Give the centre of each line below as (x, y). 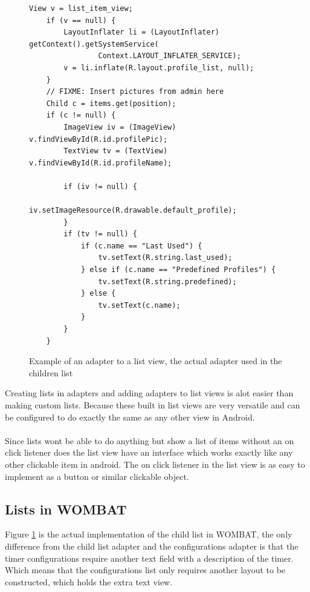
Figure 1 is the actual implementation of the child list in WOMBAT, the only (149, 534)
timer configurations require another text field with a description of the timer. (149, 558)
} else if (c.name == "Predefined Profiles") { (178, 270)
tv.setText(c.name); (139, 305)
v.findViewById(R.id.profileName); (101, 163)
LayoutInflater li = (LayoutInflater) (141, 32)
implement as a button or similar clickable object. (97, 476)
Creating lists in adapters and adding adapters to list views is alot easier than (149, 393)
